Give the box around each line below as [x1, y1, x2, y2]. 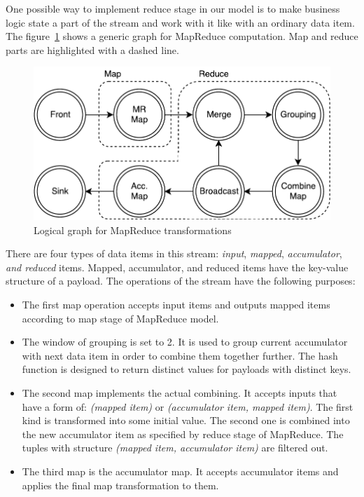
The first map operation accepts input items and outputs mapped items [22, 297, 330, 312]
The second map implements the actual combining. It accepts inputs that [22, 385, 337, 400]
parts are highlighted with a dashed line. [6, 42, 179, 57]
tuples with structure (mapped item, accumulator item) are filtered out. [22, 440, 328, 455]
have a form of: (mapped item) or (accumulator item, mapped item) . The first [22, 399, 353, 414]
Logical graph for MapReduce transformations [34, 222, 232, 237]
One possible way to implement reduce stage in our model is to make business [6, 1, 340, 15]
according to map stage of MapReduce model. [22, 311, 219, 325]
